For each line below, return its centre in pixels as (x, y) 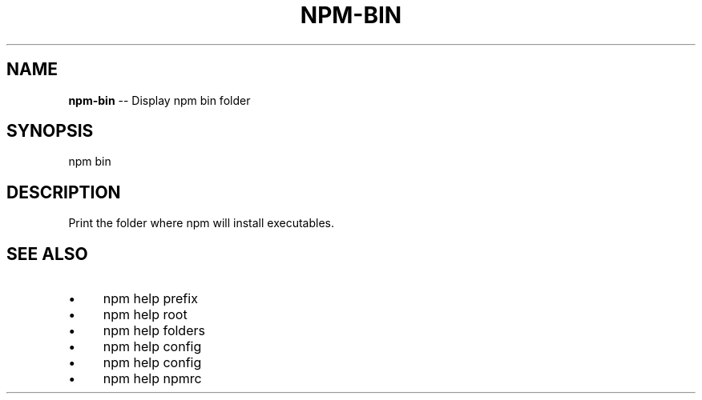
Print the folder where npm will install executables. (201, 223)
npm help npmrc (152, 379)
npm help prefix (150, 299)
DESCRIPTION (64, 192)
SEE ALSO (47, 254)
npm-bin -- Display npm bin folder (159, 100)
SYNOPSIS (50, 131)
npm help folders (154, 331)
